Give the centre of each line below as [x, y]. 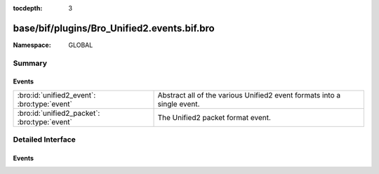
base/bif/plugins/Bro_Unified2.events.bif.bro [114, 28]
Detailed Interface [45, 140]
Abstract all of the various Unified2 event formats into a [249, 95]
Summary [30, 63]
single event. [179, 104]
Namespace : [32, 45]
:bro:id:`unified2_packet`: [59, 113]
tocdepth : [28, 8]
